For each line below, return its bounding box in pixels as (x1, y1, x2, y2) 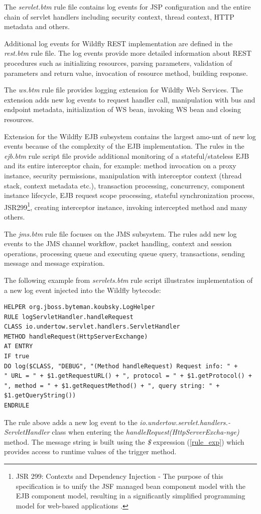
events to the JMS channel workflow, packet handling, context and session (4, 238, 232, 249)
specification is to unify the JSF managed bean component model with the (16, 480, 245, 491)
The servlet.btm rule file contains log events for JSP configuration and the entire (4, 2, 251, 12)
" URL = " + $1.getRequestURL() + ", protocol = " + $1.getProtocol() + (4, 372, 252, 380)
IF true (4, 353, 30, 360)
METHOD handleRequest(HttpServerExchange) (4, 333, 148, 340)
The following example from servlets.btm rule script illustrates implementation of (4, 274, 253, 285)
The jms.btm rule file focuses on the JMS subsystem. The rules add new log (4, 228, 237, 239)
